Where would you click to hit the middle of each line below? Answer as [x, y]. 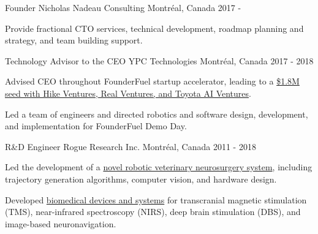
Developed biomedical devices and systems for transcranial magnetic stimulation [156, 199]
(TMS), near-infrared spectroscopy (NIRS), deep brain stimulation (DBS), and [153, 212]
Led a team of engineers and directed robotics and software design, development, [157, 114]
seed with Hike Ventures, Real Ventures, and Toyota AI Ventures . [128, 93]
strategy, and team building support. [74, 40]
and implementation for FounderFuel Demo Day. [96, 126]
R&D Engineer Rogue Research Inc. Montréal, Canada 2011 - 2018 [131, 146]
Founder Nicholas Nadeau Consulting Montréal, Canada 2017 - [123, 7]
